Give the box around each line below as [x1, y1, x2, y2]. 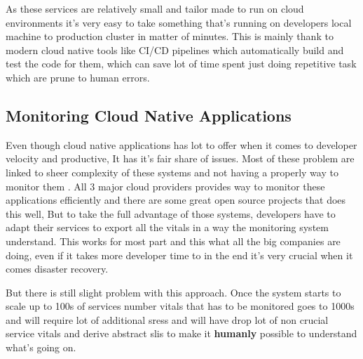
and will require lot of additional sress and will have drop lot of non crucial [6, 312, 329, 327]
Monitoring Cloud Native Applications [6, 104, 292, 126]
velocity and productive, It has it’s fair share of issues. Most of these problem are [6, 151, 355, 166]
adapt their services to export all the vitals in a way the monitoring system [6, 220, 329, 235]
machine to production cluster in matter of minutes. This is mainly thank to [6, 29, 334, 44]
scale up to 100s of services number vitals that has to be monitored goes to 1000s [6, 299, 355, 313]
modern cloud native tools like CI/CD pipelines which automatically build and [6, 42, 344, 57]
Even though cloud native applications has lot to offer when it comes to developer [6, 137, 357, 152]
